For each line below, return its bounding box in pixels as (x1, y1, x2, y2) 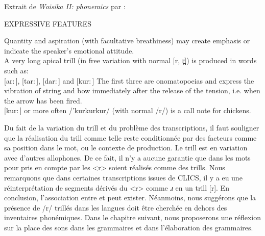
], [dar (36, 75, 55, 86)
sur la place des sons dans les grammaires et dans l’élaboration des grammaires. (4, 222, 253, 232)
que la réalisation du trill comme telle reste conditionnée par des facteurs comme (4, 132, 257, 143)
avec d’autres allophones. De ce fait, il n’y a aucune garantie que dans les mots (4, 152, 251, 163)
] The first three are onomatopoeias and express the (92, 75, 254, 86)
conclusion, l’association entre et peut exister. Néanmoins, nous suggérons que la (4, 192, 256, 203)
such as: (4, 65, 29, 75)
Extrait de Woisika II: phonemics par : (4, 1, 126, 11)
